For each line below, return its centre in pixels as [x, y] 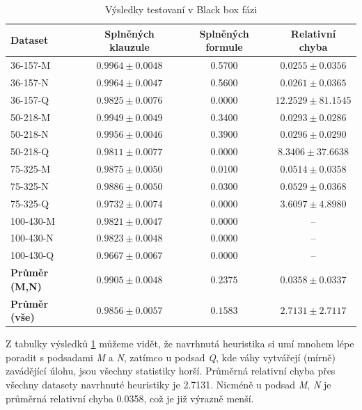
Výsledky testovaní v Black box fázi [181, 9]
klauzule [129, 47]
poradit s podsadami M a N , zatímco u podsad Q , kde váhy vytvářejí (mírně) [171, 357]
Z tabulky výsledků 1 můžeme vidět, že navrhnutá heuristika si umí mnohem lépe [180, 344]
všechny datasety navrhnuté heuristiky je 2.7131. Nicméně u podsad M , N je [168, 385]
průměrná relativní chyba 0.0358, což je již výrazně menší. [130, 398]
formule [224, 47]
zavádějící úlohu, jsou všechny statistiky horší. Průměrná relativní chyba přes [171, 371]
